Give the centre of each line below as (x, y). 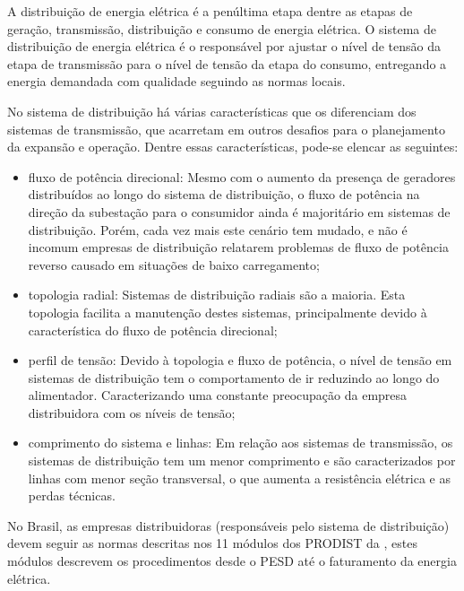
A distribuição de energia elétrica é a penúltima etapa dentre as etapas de (210, 11)
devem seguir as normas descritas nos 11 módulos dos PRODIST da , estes (212, 543)
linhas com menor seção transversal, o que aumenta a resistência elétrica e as (239, 478)
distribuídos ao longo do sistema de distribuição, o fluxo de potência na (224, 194)
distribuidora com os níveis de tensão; (132, 412)
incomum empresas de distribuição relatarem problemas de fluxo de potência (238, 247)
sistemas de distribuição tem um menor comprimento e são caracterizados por (242, 461)
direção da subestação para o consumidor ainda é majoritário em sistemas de (239, 211)
